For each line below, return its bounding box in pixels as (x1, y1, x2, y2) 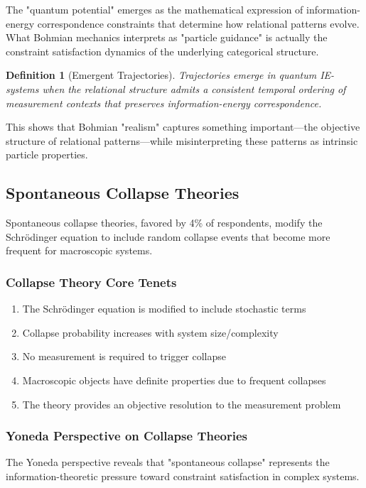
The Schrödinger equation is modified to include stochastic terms (22, 301, 306, 316)
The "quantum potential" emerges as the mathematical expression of (6, 2, 303, 16)
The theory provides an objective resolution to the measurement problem (22, 396, 341, 411)
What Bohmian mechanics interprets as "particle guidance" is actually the (6, 30, 328, 45)
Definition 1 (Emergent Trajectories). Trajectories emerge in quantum (6, 67, 317, 82)
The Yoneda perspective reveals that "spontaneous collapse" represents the (6, 455, 330, 470)
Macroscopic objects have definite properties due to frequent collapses (22, 372, 326, 387)
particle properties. (6, 147, 88, 162)
